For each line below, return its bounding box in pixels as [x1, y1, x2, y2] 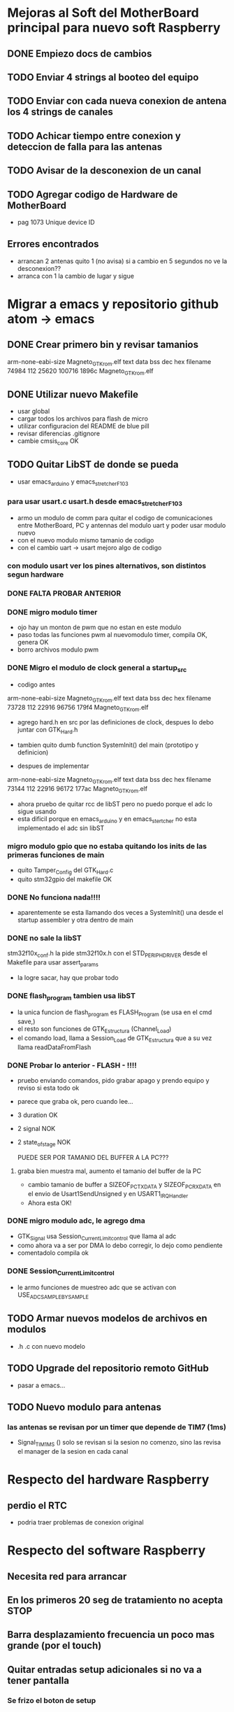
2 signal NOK [17, 1125, 56, 1133]
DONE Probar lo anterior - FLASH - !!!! [7, 1060, 138, 1070]
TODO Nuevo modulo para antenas [7, 1401, 162, 1413]
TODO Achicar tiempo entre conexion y [7, 129, 182, 141]
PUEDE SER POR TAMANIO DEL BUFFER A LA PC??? [17, 1153, 169, 1161]
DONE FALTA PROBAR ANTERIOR [7, 588, 122, 598]
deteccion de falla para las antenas [7, 141, 163, 153]
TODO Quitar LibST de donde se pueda [7, 458, 179, 470]
